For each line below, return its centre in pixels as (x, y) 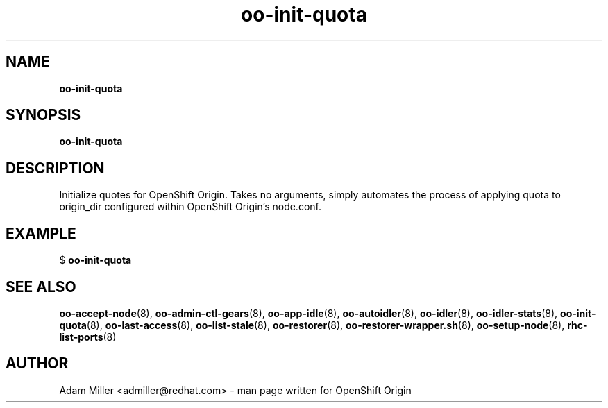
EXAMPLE (41, 233)
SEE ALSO (41, 287)
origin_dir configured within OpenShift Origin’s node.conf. (190, 207)
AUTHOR (37, 364)
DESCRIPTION (55, 168)
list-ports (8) (88, 337)
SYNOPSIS (43, 115)
